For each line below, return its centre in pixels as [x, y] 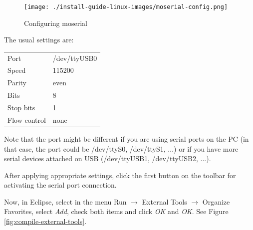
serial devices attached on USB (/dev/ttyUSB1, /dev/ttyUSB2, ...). [108, 158]
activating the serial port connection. [60, 185]
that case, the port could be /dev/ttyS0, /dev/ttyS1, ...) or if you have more [121, 148]
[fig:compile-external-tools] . [45, 221]
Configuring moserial [56, 23]
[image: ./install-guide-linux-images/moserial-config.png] [126, 7]
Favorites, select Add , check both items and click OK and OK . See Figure [116, 211]
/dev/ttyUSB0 [75, 58]
